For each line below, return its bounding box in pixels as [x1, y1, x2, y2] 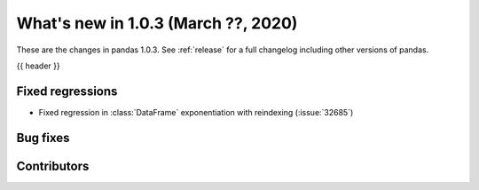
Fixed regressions [16, 83, 118, 99]
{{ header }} [16, 60, 61, 71]
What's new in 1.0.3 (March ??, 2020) [16, 13, 298, 33]
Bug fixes [16, 130, 70, 146]
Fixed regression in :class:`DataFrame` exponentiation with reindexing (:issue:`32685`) [38, 107, 354, 117]
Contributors [16, 158, 90, 173]
